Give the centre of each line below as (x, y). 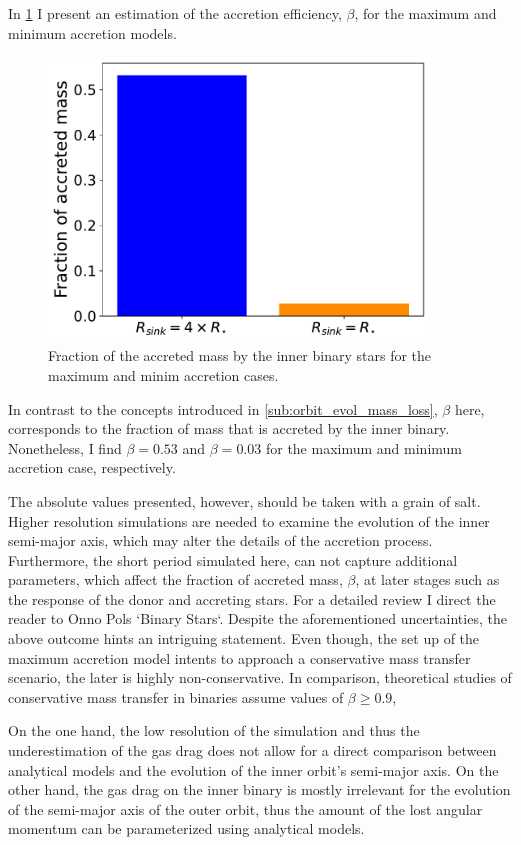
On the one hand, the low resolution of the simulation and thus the (214, 730)
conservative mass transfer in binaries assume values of (176, 696)
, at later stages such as (427, 579)
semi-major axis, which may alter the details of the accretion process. (220, 540)
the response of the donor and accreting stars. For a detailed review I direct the (252, 598)
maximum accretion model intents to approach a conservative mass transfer (239, 657)
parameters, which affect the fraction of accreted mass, (175, 579)
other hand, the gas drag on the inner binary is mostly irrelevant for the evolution (259, 789)
